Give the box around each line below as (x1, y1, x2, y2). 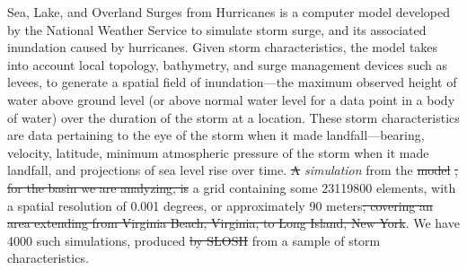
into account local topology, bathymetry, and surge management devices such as (7, 55, 447, 74)
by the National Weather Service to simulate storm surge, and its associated (7, 20, 427, 39)
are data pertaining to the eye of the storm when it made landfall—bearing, (7, 126, 425, 144)
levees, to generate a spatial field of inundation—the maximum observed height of (7, 73, 457, 91)
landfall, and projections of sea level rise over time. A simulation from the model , (7, 161, 459, 179)
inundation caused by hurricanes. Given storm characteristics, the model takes (7, 38, 438, 57)
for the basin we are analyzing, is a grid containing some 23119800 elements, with (7, 178, 456, 196)
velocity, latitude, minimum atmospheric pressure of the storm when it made (7, 143, 429, 161)
